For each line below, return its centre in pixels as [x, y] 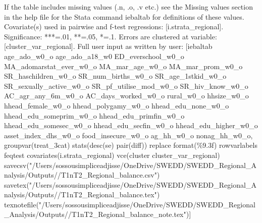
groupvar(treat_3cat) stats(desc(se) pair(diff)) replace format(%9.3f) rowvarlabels [131, 145]
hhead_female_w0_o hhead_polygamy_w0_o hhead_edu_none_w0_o [117, 105]
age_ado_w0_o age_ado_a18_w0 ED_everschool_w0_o [94, 56]
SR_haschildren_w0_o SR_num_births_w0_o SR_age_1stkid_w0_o [115, 76]
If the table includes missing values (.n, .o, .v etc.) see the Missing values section [128, 7]
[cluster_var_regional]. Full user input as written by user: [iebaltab [108, 46]
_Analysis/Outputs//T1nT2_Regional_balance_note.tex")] [98, 214]
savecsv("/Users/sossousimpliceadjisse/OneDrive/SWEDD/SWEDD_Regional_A [130, 165]
